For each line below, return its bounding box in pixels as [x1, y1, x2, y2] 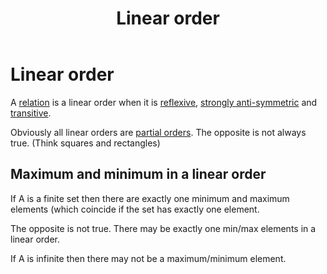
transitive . [10, 107, 52, 119]
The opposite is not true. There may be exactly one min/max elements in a [10, 222, 317, 234]
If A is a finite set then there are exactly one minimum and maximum [10, 192, 290, 204]
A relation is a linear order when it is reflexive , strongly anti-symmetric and [10, 96, 318, 108]
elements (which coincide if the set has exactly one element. [10, 203, 260, 215]
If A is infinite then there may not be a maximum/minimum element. [10, 252, 287, 264]
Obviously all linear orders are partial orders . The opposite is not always [10, 126, 307, 138]
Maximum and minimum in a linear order [10, 166, 267, 183]
